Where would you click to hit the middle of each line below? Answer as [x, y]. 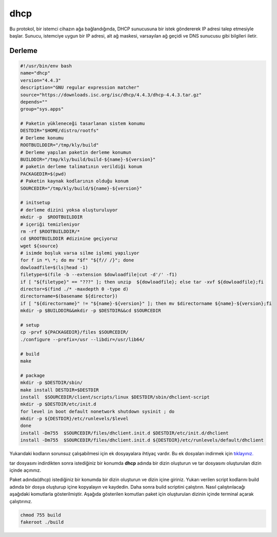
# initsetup [35, 203]
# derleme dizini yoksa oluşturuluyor [69, 210]
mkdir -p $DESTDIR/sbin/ [52, 383]
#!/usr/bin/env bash [46, 66]
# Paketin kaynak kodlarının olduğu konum [74, 181]
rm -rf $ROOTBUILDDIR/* [50, 231]
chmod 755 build [41, 515]
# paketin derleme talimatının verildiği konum [81, 167]
